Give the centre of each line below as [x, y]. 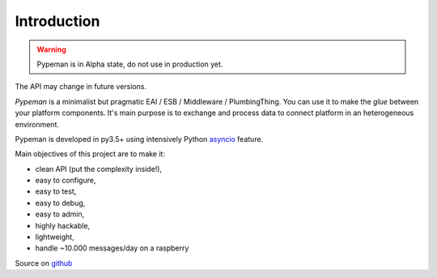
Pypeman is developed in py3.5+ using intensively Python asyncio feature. [139, 139]
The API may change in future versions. [81, 87]
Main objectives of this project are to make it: [90, 154]
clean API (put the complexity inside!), [98, 169]
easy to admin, [60, 214]
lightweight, [55, 237]
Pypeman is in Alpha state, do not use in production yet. [130, 64]
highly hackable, [63, 225]
